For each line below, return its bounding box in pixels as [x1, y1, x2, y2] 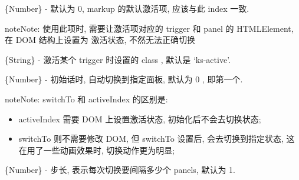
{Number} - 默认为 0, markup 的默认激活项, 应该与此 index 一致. [5, 2, 249, 14]
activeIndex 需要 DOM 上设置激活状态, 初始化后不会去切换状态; [18, 112, 261, 125]
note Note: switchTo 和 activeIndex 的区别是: [5, 92, 168, 105]
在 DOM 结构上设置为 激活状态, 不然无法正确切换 [5, 34, 195, 46]
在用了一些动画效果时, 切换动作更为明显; [18, 144, 175, 156]
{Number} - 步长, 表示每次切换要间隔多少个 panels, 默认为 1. [5, 164, 235, 176]
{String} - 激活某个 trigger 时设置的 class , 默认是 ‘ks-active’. [5, 53, 231, 65]
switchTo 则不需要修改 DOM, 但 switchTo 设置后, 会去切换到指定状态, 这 [18, 132, 295, 145]
